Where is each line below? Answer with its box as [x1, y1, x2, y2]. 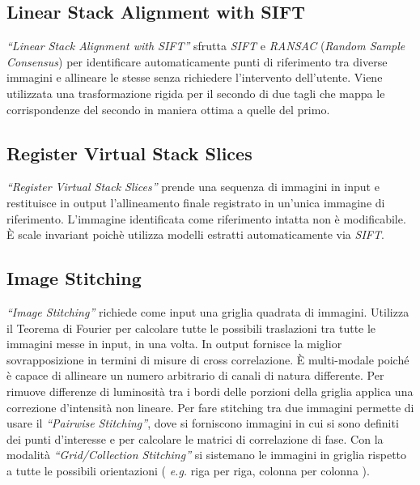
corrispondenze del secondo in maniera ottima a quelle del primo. [6, 100, 330, 117]
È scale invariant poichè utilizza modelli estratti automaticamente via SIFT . [6, 226, 384, 243]
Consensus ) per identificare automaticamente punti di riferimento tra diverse [6, 53, 388, 70]
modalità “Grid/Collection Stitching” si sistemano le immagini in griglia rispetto [6, 446, 407, 463]
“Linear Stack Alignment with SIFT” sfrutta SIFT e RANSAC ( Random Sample [6, 37, 405, 54]
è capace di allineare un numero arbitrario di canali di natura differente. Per [6, 367, 384, 384]
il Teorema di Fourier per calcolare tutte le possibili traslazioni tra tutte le [6, 319, 376, 336]
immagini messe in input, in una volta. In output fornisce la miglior [6, 335, 342, 352]
